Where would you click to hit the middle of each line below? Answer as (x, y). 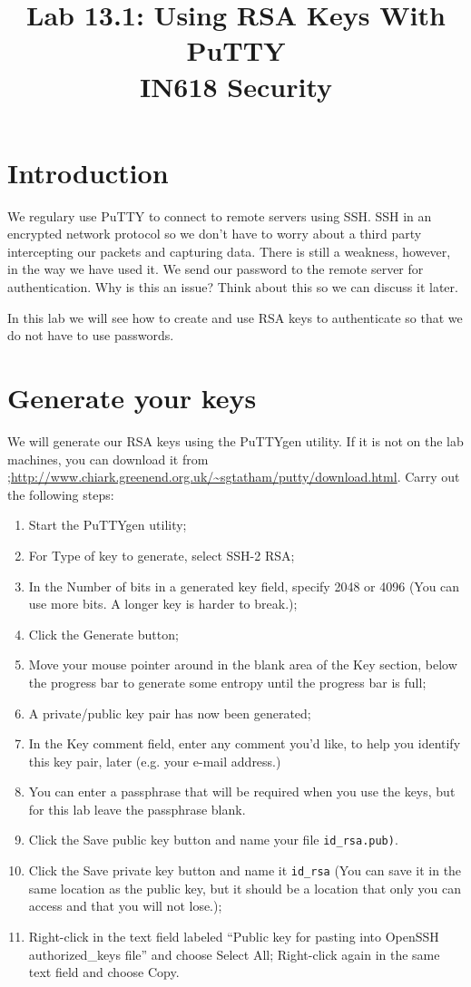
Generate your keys (132, 398)
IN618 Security (236, 86)
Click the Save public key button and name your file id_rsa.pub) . (213, 840)
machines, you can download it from (108, 459)
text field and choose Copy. (104, 972)
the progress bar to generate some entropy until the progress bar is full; (227, 682)
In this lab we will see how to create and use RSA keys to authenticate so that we (235, 317)
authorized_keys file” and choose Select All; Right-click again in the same (234, 954)
